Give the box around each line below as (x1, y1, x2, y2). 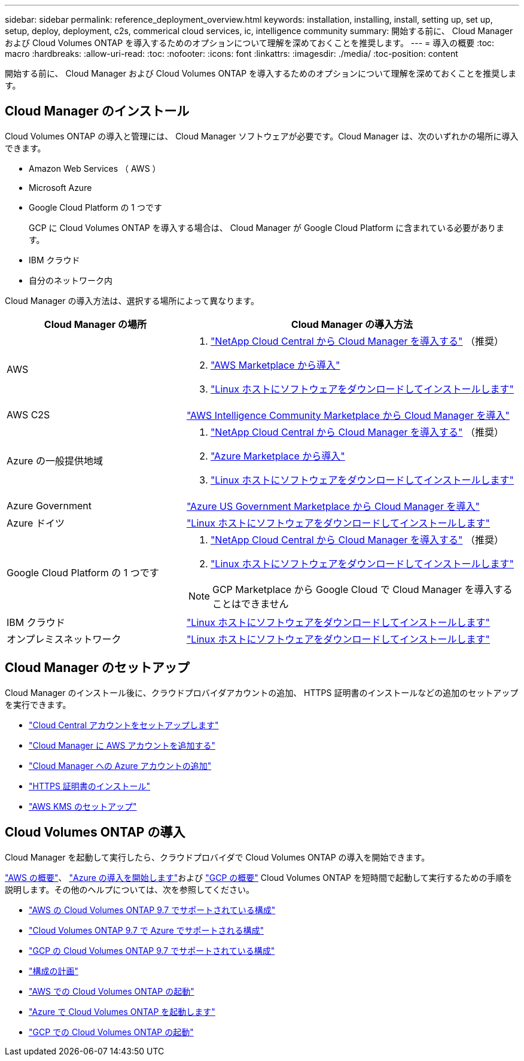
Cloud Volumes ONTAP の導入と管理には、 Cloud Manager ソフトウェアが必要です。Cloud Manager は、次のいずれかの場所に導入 (5, 130, 519, 141)
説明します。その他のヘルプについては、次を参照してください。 (5, 884, 255, 895)
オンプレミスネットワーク (7, 633, 121, 645)
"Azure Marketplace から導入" (210, 449, 345, 462)
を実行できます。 (5, 699, 71, 710)
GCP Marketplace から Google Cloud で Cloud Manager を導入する (212, 583, 513, 595)
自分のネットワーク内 (29, 275, 112, 285)
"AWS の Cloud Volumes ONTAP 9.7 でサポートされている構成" (29, 904, 276, 915)
